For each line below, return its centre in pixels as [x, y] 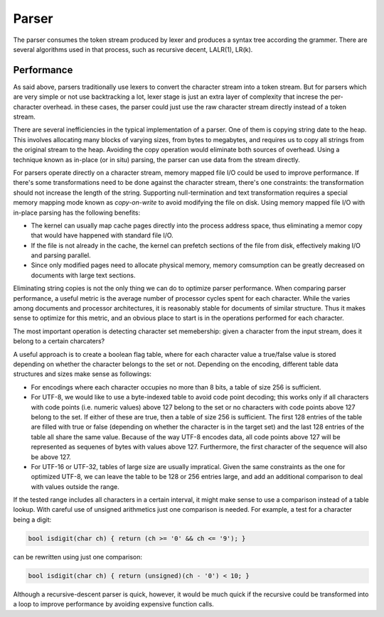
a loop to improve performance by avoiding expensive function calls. [114, 604]
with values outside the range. [75, 486]
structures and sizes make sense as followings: [82, 374]
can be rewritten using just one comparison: [78, 557]
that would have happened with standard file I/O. [102, 235]
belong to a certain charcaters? [59, 341]
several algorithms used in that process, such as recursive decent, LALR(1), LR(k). [133, 49]
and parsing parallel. [61, 255]
